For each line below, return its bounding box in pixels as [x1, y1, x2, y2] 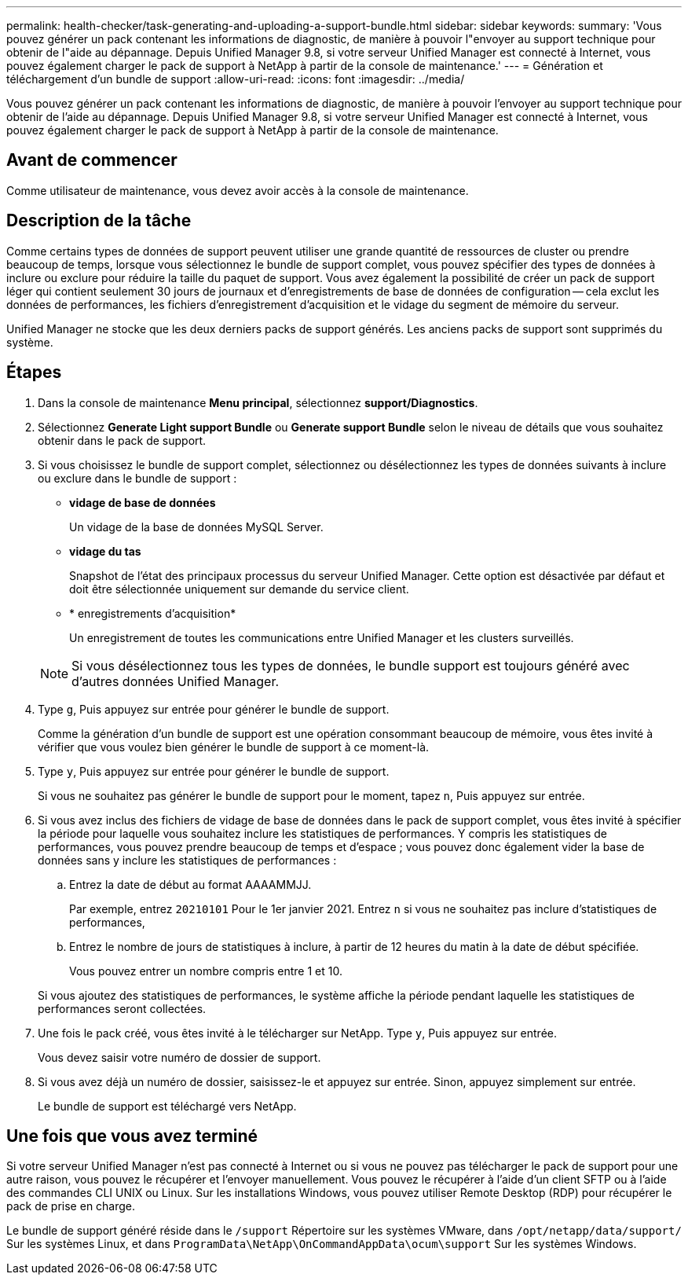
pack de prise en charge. [6, 1199, 136, 1213]
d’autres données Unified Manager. [71, 673, 280, 689]
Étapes [6, 362, 62, 383]
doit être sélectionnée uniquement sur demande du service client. [69, 582, 409, 596]
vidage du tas [69, 544, 141, 558]
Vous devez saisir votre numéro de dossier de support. [38, 1050, 321, 1064]
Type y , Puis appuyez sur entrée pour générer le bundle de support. [38, 764, 390, 778]
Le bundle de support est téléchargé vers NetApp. [38, 1099, 297, 1113]
